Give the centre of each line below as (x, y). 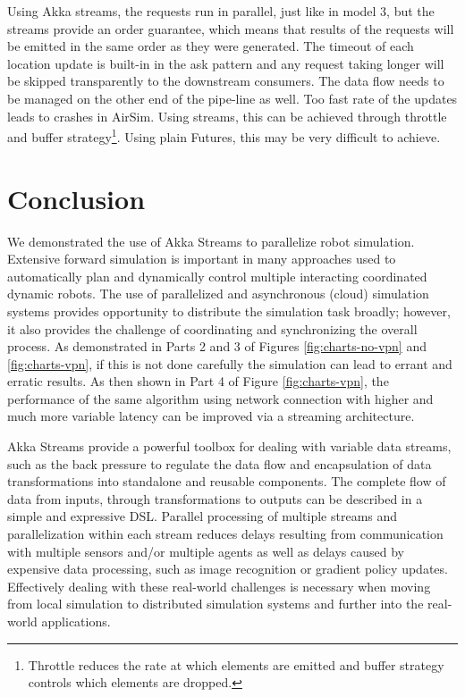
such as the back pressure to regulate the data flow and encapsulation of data (220, 463)
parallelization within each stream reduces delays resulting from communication (225, 534)
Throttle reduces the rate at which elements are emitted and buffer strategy (236, 664)
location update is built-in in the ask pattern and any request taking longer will (226, 63)
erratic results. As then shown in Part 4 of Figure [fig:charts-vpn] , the (198, 381)
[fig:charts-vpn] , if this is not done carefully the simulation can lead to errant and (230, 363)
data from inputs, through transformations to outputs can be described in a (215, 498)
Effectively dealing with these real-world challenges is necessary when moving (219, 586)
